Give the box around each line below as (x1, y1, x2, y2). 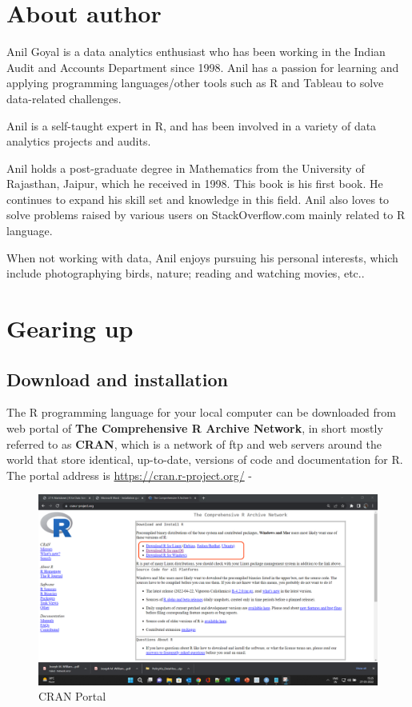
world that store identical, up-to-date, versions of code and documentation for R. (6, 451, 403, 468)
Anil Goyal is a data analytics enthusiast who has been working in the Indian (6, 43, 386, 60)
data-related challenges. (6, 90, 122, 106)
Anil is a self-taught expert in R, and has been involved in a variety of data (6, 117, 377, 134)
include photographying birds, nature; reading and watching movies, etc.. (6, 265, 365, 282)
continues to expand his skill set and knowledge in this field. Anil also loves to (6, 190, 390, 207)
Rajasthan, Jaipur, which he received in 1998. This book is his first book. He (6, 175, 383, 192)
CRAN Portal (38, 688, 106, 705)
